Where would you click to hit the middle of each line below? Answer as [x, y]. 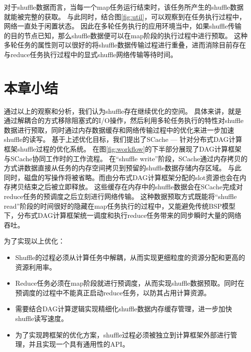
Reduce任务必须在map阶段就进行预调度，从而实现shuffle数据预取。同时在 [130, 283]
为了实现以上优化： [34, 241]
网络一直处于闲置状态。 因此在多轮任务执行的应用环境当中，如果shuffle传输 [123, 26]
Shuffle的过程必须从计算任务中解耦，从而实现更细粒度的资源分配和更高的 [130, 257]
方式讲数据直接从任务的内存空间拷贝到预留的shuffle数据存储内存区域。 [115, 168]
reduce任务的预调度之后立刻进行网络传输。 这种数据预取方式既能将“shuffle [120, 196]
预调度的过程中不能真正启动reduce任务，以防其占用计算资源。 [113, 292]
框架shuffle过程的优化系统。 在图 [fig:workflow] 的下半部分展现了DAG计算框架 [123, 149]
